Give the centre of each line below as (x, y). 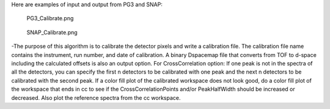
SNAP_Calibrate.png (52, 32)
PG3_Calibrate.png (50, 18)
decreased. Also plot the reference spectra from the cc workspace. (96, 97)
